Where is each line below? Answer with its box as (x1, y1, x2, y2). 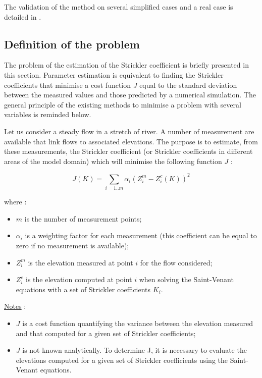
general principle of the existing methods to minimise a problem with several (4, 99, 241, 110)
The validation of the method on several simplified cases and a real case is (4, 2, 233, 12)
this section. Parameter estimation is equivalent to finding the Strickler (4, 69, 224, 80)
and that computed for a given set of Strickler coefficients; (16, 328, 196, 338)
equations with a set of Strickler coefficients (16, 284, 151, 294)
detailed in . (4, 11, 41, 22)
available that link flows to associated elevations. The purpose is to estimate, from (4, 136, 258, 146)
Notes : (4, 301, 26, 311)
